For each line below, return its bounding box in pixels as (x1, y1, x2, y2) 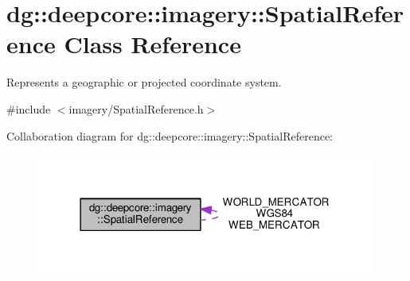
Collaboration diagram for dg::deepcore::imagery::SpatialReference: (6, 127, 333, 144)
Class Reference (64, 28, 241, 60)
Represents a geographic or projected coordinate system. (6, 74, 282, 90)
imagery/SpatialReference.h (68, 100, 204, 117)
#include (6, 100, 51, 117)
